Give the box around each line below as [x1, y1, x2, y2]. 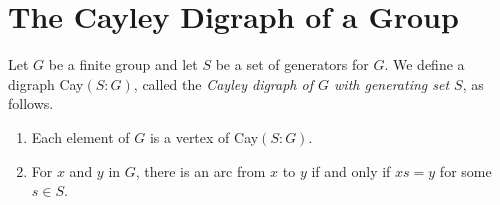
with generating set [334, 73, 450, 94]
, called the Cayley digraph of [133, 73, 313, 94]
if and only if [311, 160, 391, 181]
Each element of [31, 126, 130, 147]
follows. [8, 93, 54, 114]
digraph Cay [8, 73, 84, 94]
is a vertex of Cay [149, 126, 259, 147]
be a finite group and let [48, 54, 198, 75]
